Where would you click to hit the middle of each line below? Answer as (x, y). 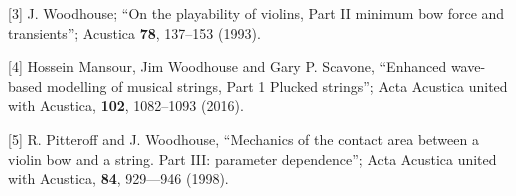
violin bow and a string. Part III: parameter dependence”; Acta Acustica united (252, 158)
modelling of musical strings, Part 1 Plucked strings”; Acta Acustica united (277, 85)
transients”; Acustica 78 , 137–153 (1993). (134, 32)
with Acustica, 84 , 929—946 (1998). (118, 178)
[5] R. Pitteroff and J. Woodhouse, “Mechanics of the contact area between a (243, 138)
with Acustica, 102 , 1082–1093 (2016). (126, 105)
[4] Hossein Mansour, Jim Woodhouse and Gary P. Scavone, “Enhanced (227, 66)
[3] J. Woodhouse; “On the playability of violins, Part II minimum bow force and (256, 13)
